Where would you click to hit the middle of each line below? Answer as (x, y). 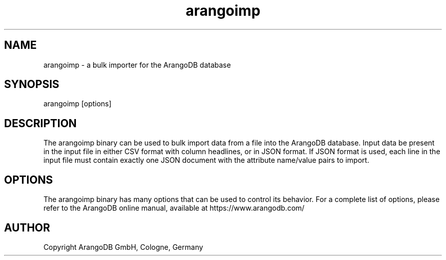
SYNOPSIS (32, 84)
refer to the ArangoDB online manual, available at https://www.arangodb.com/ (174, 208)
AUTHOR (27, 227)
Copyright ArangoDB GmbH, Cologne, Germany (123, 247)
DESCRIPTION (40, 123)
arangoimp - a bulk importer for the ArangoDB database (137, 65)
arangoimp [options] (77, 104)
